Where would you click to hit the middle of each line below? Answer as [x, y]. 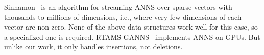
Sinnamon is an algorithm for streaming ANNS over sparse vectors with [118, 7]
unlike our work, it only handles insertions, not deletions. [93, 47]
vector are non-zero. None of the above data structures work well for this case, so [131, 27]
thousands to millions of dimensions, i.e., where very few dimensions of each [123, 17]
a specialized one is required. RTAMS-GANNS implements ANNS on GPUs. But [132, 36]
